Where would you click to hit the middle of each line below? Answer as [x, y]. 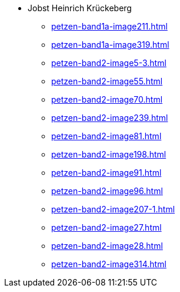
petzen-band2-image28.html [107, 246]
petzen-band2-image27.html [106, 227]
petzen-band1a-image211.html [109, 26]
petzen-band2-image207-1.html [113, 209]
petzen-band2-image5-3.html [109, 63]
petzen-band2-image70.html [107, 99]
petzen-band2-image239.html [110, 118]
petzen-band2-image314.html [109, 264]
